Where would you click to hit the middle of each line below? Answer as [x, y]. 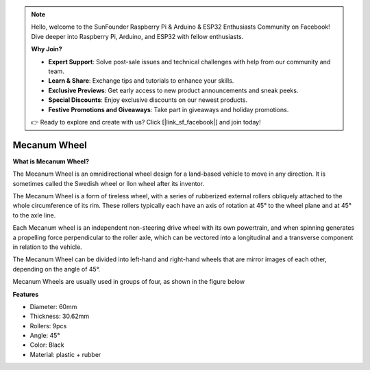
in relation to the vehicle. [47, 247]
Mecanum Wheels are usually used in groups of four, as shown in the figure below [129, 282]
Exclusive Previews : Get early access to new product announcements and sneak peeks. [173, 90]
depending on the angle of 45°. [57, 269]
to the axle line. [34, 215]
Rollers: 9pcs [48, 326]
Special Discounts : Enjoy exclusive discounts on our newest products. [148, 100]
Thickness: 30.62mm [60, 316]
